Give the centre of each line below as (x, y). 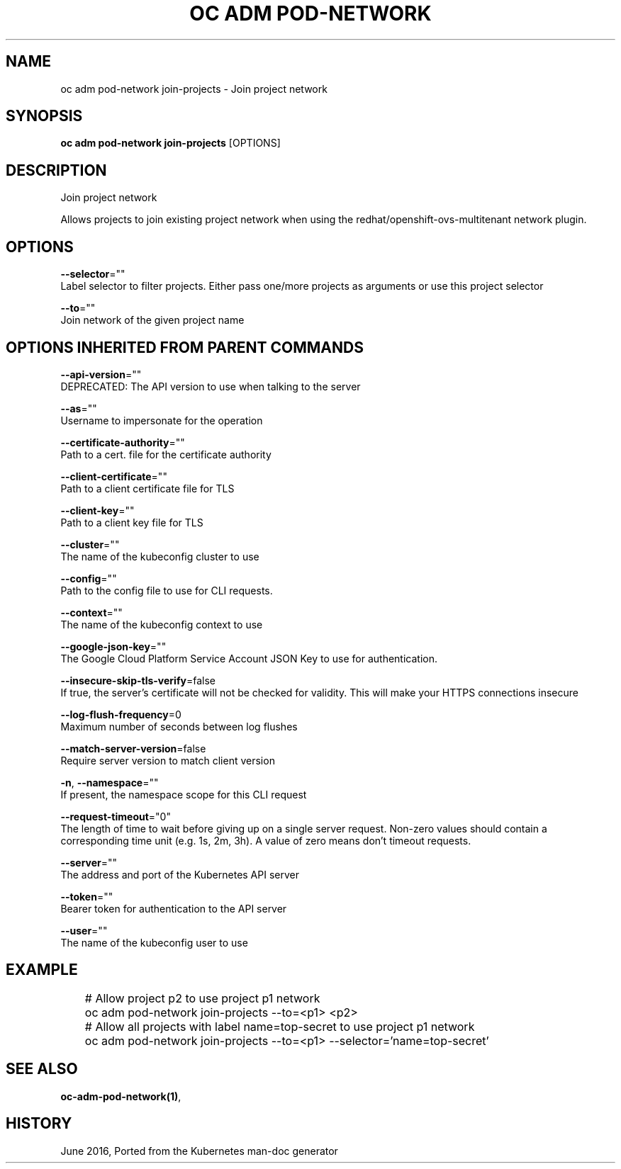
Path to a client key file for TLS (132, 522)
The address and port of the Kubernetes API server (180, 874)
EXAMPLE (42, 970)
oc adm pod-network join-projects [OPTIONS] (170, 143)
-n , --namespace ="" (110, 782)
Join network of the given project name (152, 320)
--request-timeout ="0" (116, 816)
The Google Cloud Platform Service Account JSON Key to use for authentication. (249, 658)
